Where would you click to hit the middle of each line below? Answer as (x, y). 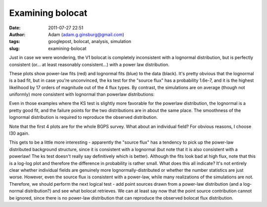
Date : (15, 28)
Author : (17, 34)
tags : (15, 42)
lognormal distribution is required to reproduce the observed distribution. (84, 117)
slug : (14, 48)
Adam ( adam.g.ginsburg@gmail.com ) (86, 34)
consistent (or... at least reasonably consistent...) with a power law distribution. (89, 64)
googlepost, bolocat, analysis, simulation (90, 42)
